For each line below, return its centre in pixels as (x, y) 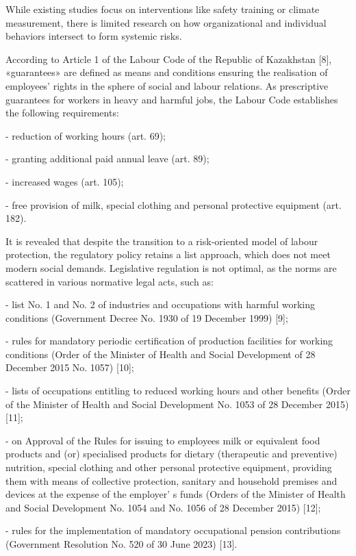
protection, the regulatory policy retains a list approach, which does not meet (168, 254)
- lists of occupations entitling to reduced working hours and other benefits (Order (178, 391)
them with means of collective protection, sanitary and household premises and (171, 480)
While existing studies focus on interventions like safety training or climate (163, 9)
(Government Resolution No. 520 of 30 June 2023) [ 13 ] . (122, 544)
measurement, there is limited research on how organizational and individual (166, 22)
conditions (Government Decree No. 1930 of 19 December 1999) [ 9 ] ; (147, 317)
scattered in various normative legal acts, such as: (110, 281)
